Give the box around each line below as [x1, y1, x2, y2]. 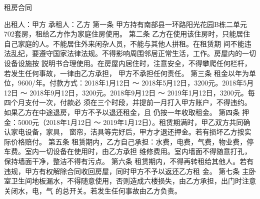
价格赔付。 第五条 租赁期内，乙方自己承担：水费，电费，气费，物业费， [10, 136, 247, 146]
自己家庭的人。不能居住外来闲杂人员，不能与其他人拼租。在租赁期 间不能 [4, 38, 244, 48]
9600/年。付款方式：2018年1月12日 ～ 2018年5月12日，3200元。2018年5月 [17, 77, 254, 88]
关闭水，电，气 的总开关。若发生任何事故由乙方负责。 [4, 185, 181, 195]
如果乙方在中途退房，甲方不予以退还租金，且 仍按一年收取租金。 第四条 [4, 106, 240, 117]
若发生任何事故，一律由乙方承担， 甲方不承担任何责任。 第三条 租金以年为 [4, 67, 249, 78]
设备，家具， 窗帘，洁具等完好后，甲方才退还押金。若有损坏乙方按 [24, 126, 244, 137]
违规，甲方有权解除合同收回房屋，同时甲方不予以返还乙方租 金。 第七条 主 [4, 165, 249, 176]
